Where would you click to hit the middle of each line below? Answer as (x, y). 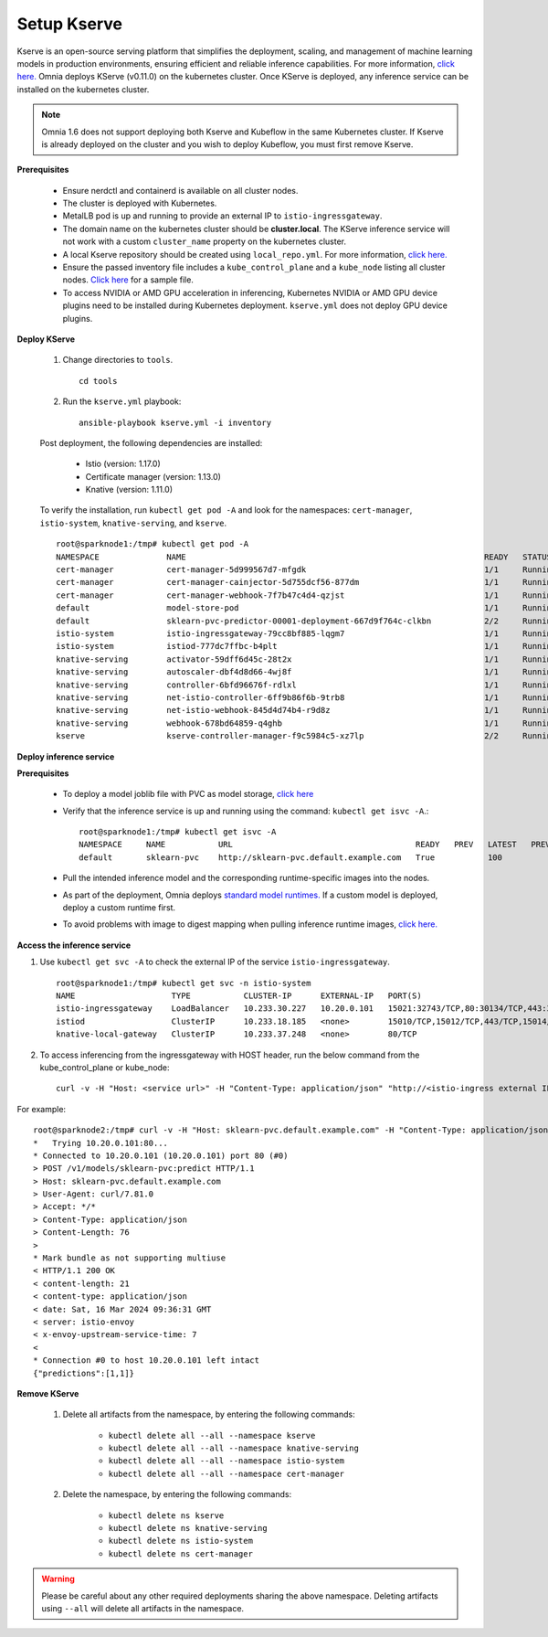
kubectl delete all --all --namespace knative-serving (234, 1448)
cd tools (98, 381)
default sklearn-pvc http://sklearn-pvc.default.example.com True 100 (290, 857)
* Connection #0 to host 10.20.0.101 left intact (147, 1361)
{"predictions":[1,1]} (84, 1373)
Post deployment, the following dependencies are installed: (151, 442)
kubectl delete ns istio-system (180, 1541)
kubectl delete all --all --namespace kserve (212, 1435)
